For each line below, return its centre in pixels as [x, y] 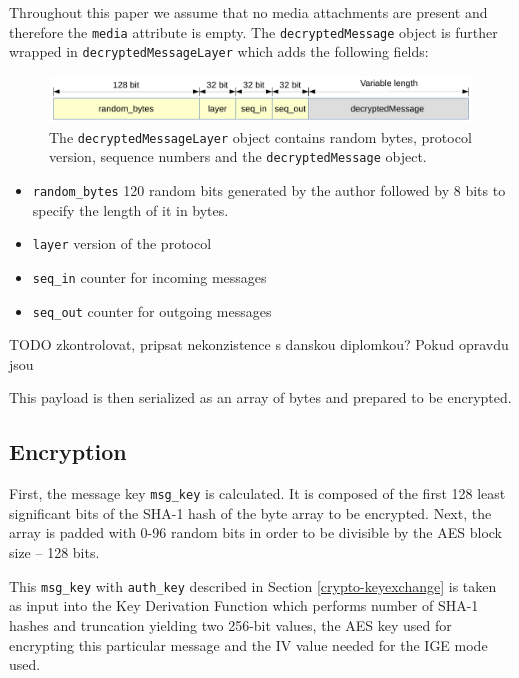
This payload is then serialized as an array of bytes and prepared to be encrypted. [260, 397]
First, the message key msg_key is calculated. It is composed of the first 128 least [257, 493]
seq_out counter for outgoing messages [152, 310]
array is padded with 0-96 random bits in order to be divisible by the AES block [255, 532]
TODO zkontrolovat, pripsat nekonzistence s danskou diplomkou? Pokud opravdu [259, 344]
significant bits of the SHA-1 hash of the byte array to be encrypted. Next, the [250, 512]
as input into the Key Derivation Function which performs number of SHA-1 [244, 605]
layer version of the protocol [122, 243]
